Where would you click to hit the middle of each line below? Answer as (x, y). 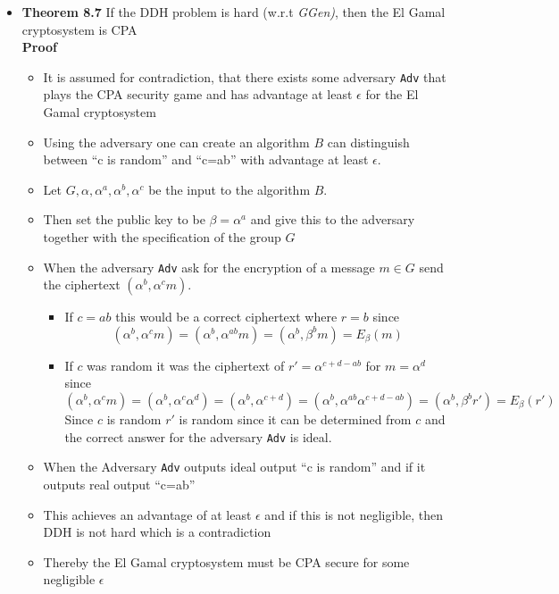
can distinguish (368, 142)
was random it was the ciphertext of (186, 365)
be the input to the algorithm (229, 189)
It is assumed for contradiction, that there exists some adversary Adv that (245, 76)
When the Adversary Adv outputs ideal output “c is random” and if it (234, 467)
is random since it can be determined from (295, 419)
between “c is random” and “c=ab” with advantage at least (206, 159)
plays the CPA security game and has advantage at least (198, 94)
